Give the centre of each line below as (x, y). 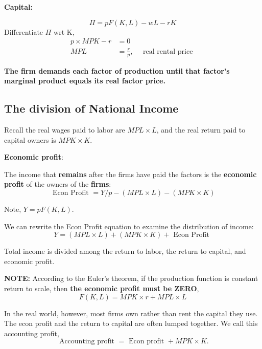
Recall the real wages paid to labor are (65, 129)
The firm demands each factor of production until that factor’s (117, 70)
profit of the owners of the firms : (58, 184)
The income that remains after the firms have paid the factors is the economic (130, 174)
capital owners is (30, 139)
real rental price (168, 51)
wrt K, (64, 31)
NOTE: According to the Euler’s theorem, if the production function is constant (131, 278)
